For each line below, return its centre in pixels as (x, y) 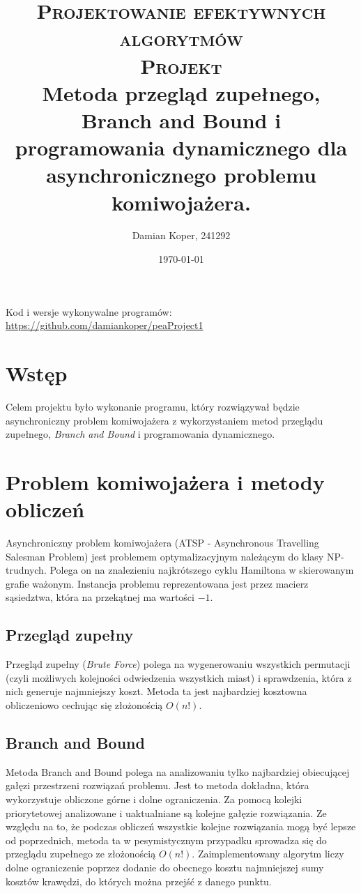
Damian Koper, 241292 (181, 235)
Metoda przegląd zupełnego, (181, 92)
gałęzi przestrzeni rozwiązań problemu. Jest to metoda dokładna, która (158, 785)
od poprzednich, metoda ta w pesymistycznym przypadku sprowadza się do (166, 840)
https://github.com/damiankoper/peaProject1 (105, 325)
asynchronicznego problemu (181, 175)
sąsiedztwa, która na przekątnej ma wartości (100, 597)
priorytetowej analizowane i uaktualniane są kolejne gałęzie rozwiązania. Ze (166, 812)
